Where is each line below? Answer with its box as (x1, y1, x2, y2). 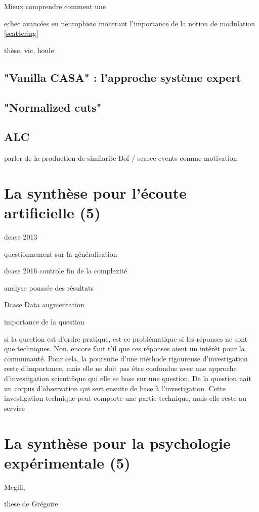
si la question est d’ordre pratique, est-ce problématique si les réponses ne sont (4, 333, 248, 344)
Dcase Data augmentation (4, 299, 84, 310)
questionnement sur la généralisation (4, 248, 117, 259)
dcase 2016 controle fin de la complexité (4, 265, 127, 276)
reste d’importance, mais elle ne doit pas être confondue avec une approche (4, 363, 237, 374)
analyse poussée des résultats (4, 282, 94, 293)
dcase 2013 (4, 231, 37, 242)
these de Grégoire (4, 498, 58, 509)
